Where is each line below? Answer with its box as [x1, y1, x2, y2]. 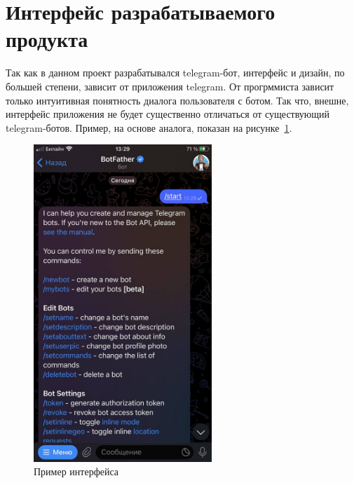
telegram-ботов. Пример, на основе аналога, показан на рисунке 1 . [6, 120, 292, 135]
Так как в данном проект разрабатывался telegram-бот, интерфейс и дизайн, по [6, 65, 345, 80]
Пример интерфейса [34, 464, 119, 479]
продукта [6, 25, 88, 53]
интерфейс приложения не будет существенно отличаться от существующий [6, 107, 330, 121]
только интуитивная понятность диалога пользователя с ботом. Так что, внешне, [6, 93, 349, 107]
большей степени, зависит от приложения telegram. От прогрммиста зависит [6, 79, 334, 93]
